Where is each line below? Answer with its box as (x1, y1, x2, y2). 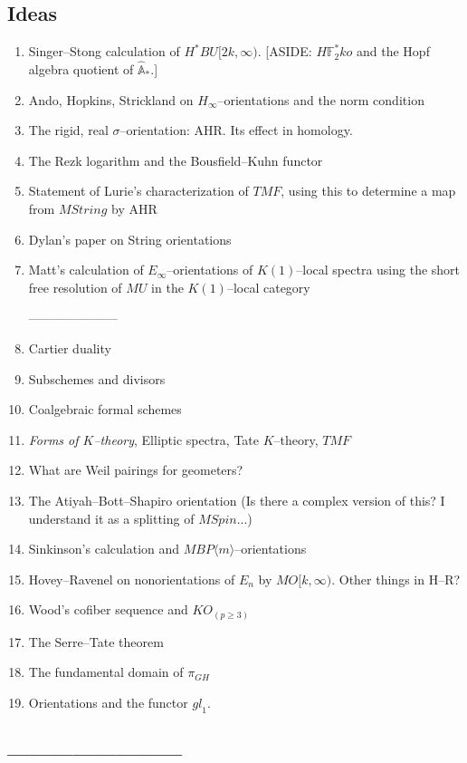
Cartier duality (28, 338, 111, 357)
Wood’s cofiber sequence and (28, 600, 188, 619)
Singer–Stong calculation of (28, 42, 180, 61)
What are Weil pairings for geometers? (28, 460, 243, 479)
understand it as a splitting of (28, 508, 195, 527)
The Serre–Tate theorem (28, 632, 164, 651)
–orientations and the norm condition (217, 90, 424, 109)
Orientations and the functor (28, 693, 188, 711)
